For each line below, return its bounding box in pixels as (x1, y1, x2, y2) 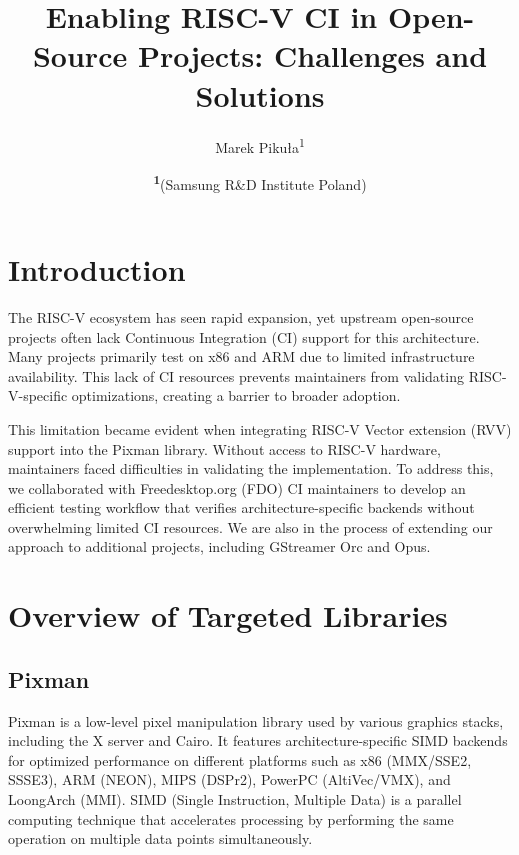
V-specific (8, 385, 68, 406)
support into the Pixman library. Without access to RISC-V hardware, (8, 438, 441, 459)
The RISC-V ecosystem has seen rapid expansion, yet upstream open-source (8, 306, 474, 327)
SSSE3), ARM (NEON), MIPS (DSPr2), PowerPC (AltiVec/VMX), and (8, 769, 451, 790)
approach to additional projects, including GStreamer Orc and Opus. (8, 536, 431, 557)
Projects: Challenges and (137, 35, 488, 76)
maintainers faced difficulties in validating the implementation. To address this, (8, 458, 494, 479)
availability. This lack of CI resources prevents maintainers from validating (8, 365, 464, 386)
